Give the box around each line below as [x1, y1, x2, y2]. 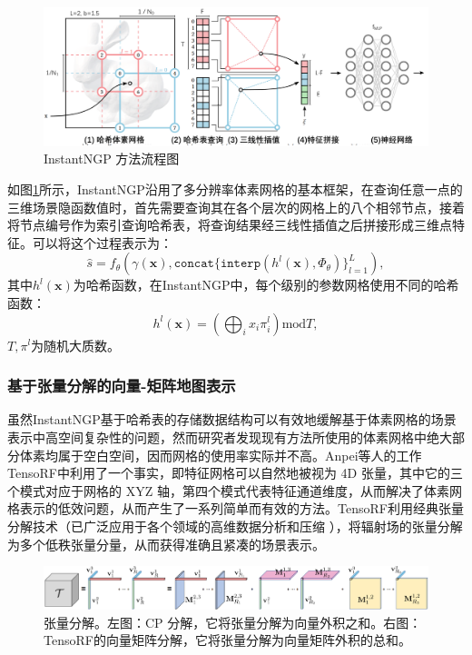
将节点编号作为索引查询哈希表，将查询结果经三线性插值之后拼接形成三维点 [7, 215, 452, 234]
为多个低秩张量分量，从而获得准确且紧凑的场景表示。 [7, 534, 325, 553]
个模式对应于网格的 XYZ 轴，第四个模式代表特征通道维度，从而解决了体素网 [7, 481, 462, 500]
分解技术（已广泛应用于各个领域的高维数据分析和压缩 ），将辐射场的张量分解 [7, 516, 463, 535]
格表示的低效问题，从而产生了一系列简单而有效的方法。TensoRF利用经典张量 [7, 499, 464, 518]
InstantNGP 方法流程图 [44, 149, 180, 168]
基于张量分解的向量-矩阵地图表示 [7, 374, 236, 397]
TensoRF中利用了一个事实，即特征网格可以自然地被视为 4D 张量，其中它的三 [7, 463, 463, 482]
